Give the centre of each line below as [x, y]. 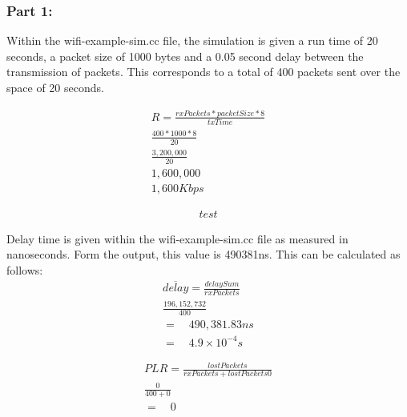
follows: [25, 270]
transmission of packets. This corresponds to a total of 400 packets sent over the [203, 72]
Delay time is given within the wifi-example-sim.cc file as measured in [177, 238]
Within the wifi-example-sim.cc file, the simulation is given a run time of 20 [192, 40]
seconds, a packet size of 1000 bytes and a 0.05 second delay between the [185, 56]
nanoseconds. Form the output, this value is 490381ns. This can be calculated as [203, 254]
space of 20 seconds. [55, 87]
